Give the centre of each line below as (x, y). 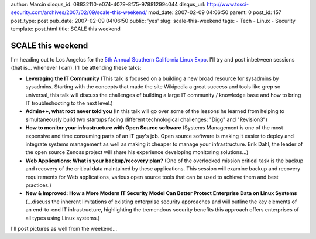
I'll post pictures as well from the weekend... (64, 228)
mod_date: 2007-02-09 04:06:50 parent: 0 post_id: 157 (215, 12)
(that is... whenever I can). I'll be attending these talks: (76, 68)
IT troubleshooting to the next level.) (69, 103)
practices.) (39, 185)
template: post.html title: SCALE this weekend (66, 29)
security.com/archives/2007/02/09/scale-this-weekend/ (79, 12)
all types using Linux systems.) (63, 218)
